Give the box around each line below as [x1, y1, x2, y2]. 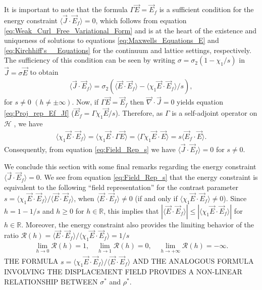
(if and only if [135, 192, 178, 203]
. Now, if [72, 96, 98, 107]
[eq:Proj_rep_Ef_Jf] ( [4, 108, 74, 118]
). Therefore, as [115, 108, 163, 118]
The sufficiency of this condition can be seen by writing [4, 55, 175, 65]
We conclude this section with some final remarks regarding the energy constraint [4, 161, 256, 171]
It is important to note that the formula [4, 4, 128, 15]
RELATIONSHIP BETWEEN [4, 276, 98, 287]
